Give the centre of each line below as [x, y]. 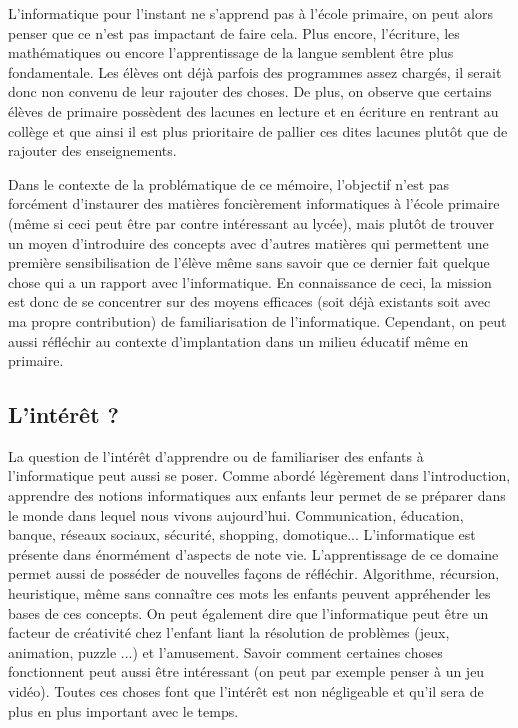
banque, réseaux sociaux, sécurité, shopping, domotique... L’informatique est [242, 534]
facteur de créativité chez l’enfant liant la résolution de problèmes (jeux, [229, 632]
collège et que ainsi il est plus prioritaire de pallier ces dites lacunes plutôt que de [258, 130]
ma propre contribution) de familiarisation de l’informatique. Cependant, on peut [257, 320]
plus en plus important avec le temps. [123, 710]
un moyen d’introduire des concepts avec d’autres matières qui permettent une [248, 242]
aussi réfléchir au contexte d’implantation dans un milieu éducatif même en [238, 340]
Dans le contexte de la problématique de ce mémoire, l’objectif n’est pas [229, 183]
